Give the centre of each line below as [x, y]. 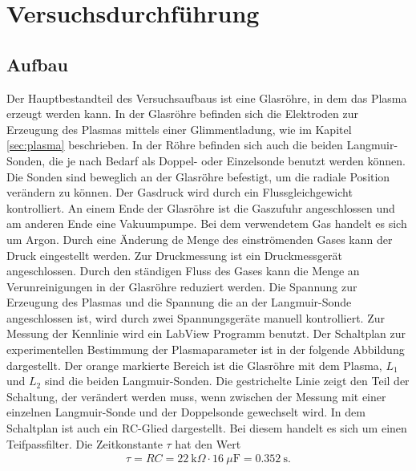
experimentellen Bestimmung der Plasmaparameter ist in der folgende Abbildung [206, 349]
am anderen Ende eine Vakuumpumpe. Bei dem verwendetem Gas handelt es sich [207, 223]
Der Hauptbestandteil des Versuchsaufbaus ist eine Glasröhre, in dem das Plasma [207, 97]
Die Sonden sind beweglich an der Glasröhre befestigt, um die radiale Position [198, 176]
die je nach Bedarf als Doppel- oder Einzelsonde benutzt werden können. [227, 160]
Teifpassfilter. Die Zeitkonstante [85, 443]
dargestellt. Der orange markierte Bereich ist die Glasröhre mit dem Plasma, [194, 365]
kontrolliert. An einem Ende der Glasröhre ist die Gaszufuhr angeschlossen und [201, 207]
